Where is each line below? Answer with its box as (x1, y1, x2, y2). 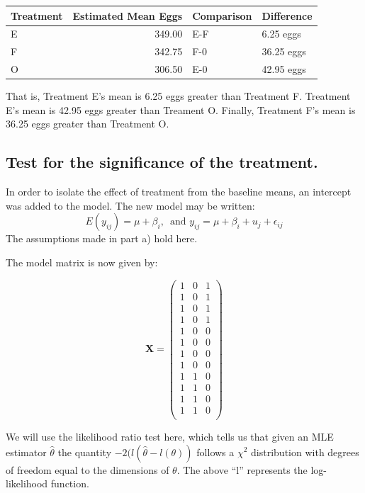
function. (50, 476, 89, 491)
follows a (196, 444, 235, 459)
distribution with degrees (251, 444, 359, 459)
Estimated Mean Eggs (72, 8, 183, 23)
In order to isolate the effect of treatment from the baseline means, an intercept (6, 184, 352, 199)
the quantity (57, 444, 112, 459)
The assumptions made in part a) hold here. (6, 231, 198, 246)
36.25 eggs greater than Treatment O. (6, 116, 169, 131)
